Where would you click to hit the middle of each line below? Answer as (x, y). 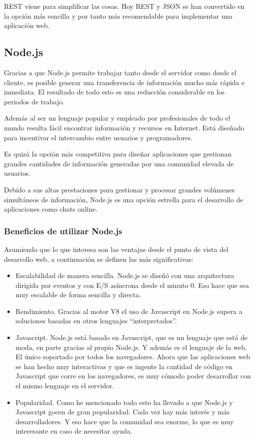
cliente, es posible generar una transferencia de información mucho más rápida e (124, 82)
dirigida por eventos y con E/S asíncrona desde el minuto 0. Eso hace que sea (132, 285)
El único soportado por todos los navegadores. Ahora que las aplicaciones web (133, 357)
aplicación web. (27, 25)
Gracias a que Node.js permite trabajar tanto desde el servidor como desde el (120, 72)
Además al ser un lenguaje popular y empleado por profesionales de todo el (117, 118)
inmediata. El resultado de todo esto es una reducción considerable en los (114, 92)
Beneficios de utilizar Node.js (63, 231)
